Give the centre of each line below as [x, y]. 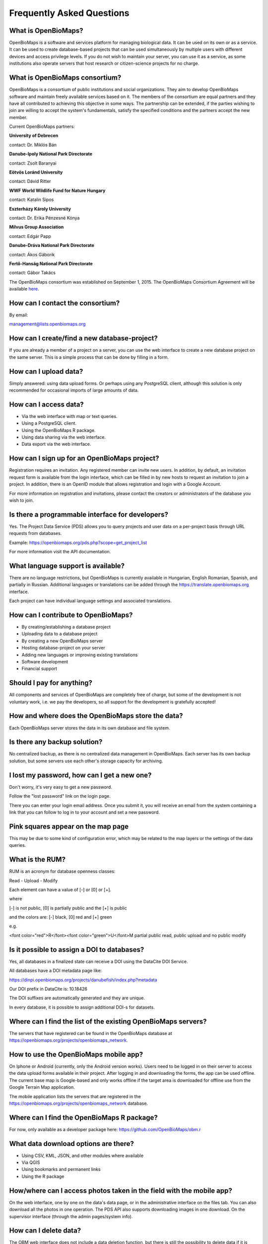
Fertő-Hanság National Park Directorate [51, 263]
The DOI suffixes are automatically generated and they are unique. [77, 998]
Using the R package [43, 1176]
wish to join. [22, 500]
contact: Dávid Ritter [30, 181]
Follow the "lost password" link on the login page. [60, 796]
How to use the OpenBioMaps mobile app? [76, 1054]
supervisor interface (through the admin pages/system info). [71, 1216]
